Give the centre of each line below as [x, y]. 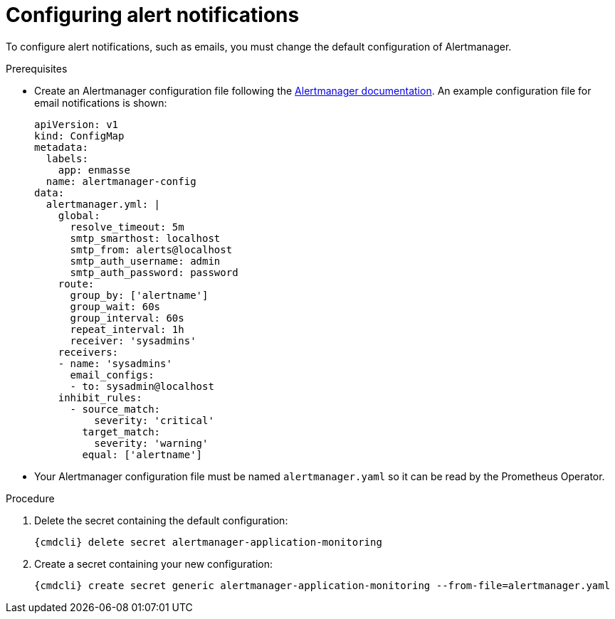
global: [79, 215]
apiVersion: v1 [77, 124]
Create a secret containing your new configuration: [154, 564]
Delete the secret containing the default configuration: [161, 520]
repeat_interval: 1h [127, 329]
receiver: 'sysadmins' [133, 340]
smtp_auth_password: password [154, 272]
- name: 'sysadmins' [115, 363]
